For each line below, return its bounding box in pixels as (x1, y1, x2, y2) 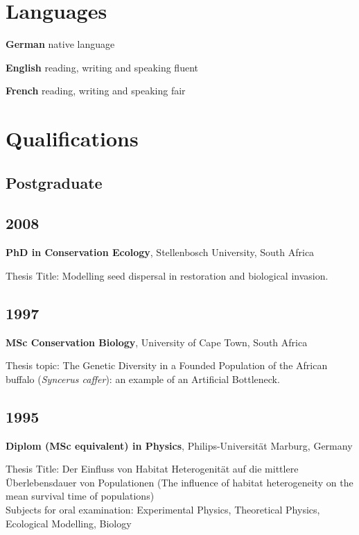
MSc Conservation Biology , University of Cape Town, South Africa (6, 334, 308, 349)
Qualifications (6, 124, 139, 153)
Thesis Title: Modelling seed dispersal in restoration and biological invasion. (6, 268, 329, 282)
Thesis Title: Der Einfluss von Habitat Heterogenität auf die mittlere (6, 461, 299, 476)
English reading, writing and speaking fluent (6, 60, 198, 74)
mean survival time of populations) (6, 489, 155, 503)
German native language (6, 37, 115, 51)
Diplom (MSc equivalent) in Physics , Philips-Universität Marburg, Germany (6, 438, 353, 452)
